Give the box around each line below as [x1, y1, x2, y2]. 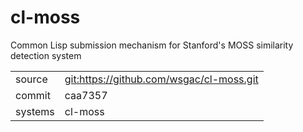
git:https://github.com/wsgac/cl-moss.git [64, 72, 259, 86]
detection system [10, 49, 82, 61]
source [15, 72, 48, 86]
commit [15, 88, 51, 102]
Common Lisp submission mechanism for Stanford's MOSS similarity [10, 39, 294, 51]
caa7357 [64, 88, 108, 102]
